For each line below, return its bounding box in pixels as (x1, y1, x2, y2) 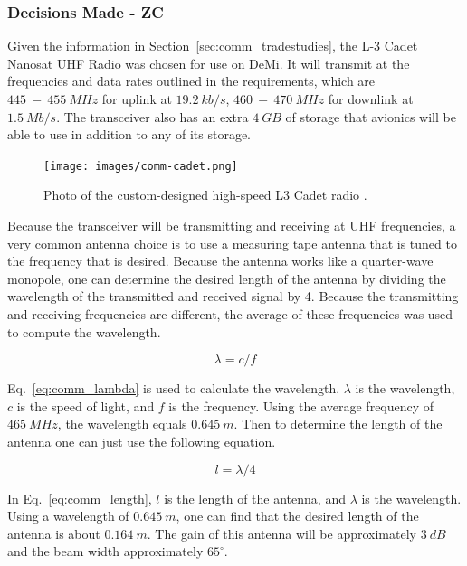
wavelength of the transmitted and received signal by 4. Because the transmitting (7, 287, 459, 306)
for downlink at (328, 90, 414, 108)
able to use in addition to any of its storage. (7, 125, 251, 144)
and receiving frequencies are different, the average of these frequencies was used (7, 305, 453, 323)
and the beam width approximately (7, 542, 204, 561)
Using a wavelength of (7, 506, 129, 525)
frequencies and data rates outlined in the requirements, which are (7, 71, 376, 90)
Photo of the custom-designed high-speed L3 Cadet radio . (43, 185, 367, 204)
